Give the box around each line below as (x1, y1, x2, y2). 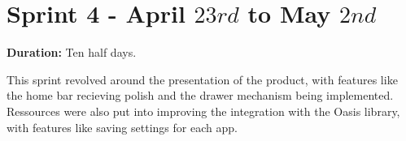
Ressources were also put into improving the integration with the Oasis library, (7, 102, 400, 119)
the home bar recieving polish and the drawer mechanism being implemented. (7, 87, 394, 104)
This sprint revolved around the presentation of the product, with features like (7, 70, 398, 88)
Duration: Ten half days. (7, 44, 137, 61)
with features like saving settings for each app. (7, 118, 238, 135)
